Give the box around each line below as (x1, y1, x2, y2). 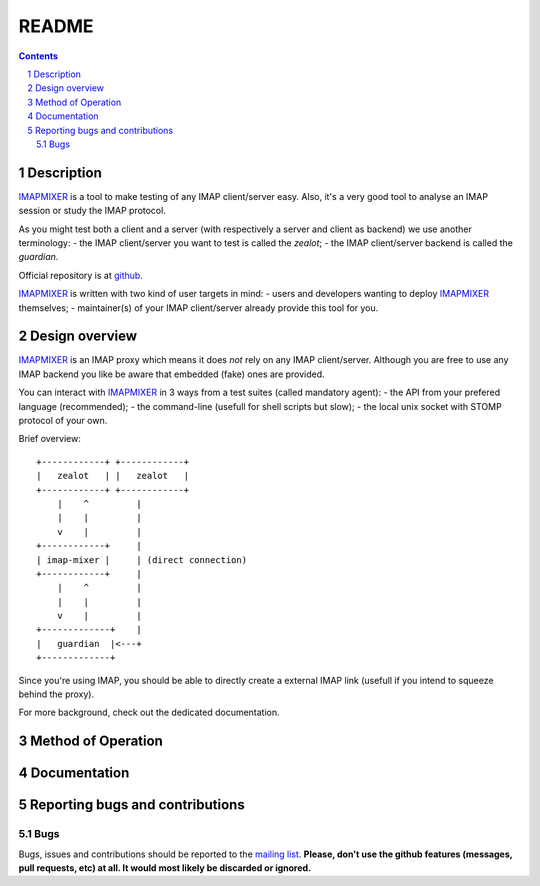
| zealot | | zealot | (36, 470, 190, 482)
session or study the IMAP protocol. (18, 205, 167, 217)
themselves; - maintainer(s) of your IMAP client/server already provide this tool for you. (18, 301, 379, 314)
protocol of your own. (18, 415, 108, 426)
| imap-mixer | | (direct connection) (36, 554, 248, 565)
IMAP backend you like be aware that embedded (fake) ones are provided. (18, 368, 325, 380)
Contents (18, 50, 59, 62)
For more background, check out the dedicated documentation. (18, 706, 280, 719)
